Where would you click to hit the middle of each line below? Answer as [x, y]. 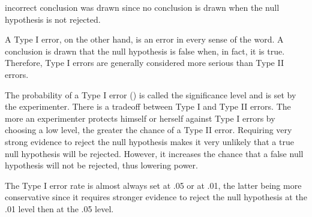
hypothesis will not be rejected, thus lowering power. [101, 165]
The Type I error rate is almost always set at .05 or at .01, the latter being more [153, 185]
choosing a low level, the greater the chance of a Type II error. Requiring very [148, 130]
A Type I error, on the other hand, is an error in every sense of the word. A [144, 39]
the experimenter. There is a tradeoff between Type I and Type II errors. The [148, 106]
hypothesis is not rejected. [53, 19]
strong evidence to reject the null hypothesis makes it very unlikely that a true [149, 141]
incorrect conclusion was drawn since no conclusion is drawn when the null [142, 7]
